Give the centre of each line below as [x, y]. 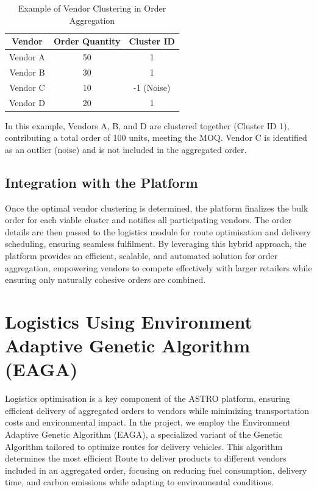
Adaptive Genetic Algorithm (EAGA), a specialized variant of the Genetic [144, 434]
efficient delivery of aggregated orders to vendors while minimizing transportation [157, 410]
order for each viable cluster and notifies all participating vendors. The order [148, 220]
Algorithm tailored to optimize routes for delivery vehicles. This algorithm [144, 446]
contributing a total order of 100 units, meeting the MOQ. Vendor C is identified [156, 137]
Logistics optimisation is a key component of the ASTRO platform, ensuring [148, 398]
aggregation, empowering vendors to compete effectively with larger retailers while [158, 267]
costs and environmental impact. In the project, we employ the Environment [148, 422]
